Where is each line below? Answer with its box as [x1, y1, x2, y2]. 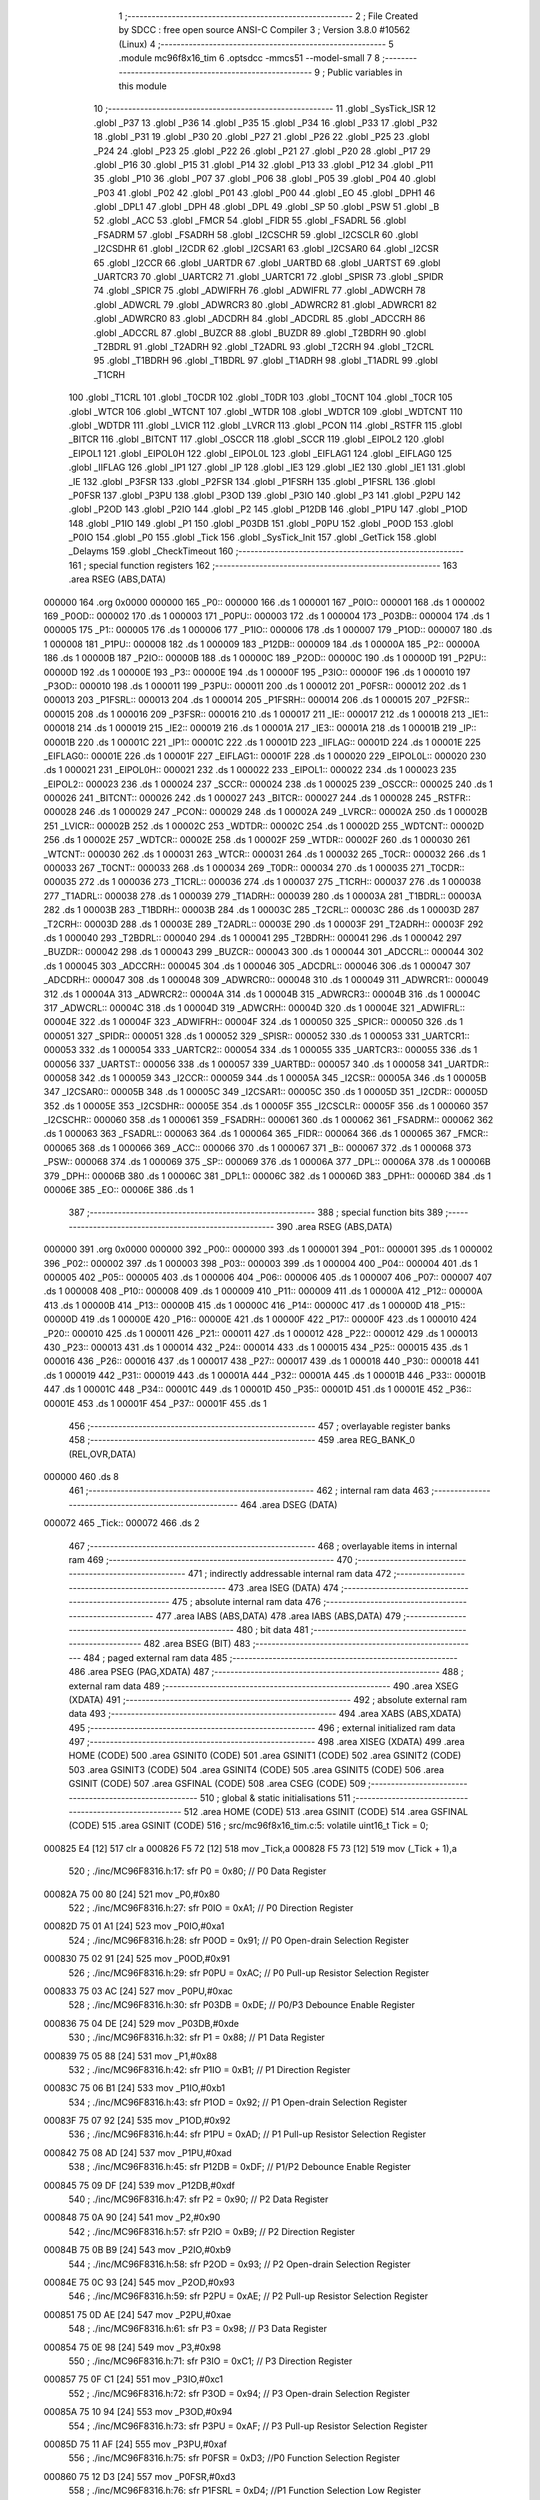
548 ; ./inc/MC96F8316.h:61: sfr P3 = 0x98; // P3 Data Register [68, 2323, 327, 2335]
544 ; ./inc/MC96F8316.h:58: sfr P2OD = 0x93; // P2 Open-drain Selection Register [68, 2258, 411, 2270]
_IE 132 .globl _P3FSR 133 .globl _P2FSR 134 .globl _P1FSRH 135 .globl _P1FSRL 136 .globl [68, 475, 436, 487]
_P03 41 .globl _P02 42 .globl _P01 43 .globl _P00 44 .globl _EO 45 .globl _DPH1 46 [93, 186, 435, 199]
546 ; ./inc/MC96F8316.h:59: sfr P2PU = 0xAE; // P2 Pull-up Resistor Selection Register [68, 2290, 429, 2302]
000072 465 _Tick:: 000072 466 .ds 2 [43, 1517, 200, 1529]
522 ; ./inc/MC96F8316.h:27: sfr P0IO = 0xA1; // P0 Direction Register [68, 1902, 354, 1914]
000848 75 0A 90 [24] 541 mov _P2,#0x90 [43, 2211, 221, 2224]
